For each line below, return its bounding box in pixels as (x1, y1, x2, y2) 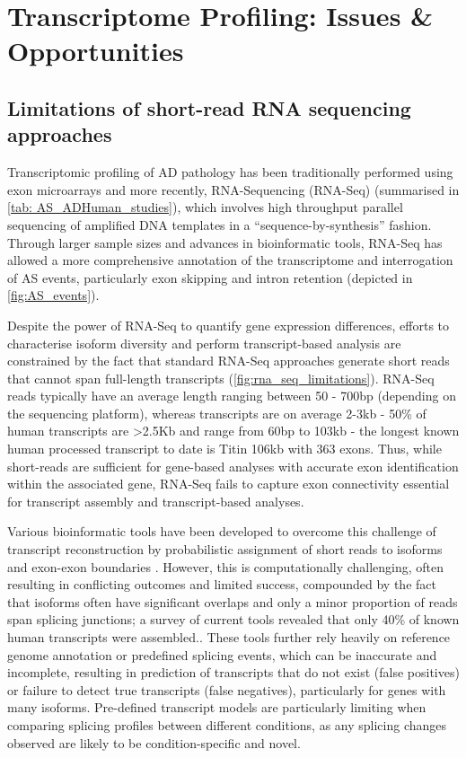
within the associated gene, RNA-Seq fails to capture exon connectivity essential (7, 474, 450, 493)
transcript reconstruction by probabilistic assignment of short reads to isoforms (7, 540, 443, 559)
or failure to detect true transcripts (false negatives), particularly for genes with (7, 680, 446, 699)
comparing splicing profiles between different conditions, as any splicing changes (7, 715, 447, 734)
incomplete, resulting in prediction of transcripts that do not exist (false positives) (7, 663, 460, 682)
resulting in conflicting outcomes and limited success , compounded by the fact (7, 575, 436, 594)
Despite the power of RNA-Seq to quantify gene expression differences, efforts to (7, 315, 450, 334)
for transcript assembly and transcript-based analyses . (7, 491, 304, 510)
